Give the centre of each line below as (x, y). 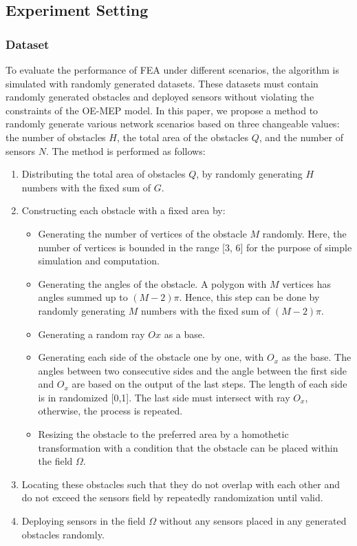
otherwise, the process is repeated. (110, 411)
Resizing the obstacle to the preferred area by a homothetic (163, 434)
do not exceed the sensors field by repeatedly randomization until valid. (172, 497)
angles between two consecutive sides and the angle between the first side (193, 370)
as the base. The (316, 357)
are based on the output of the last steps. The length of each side (209, 384)
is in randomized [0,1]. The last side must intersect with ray (164, 397)
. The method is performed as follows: (126, 150)
